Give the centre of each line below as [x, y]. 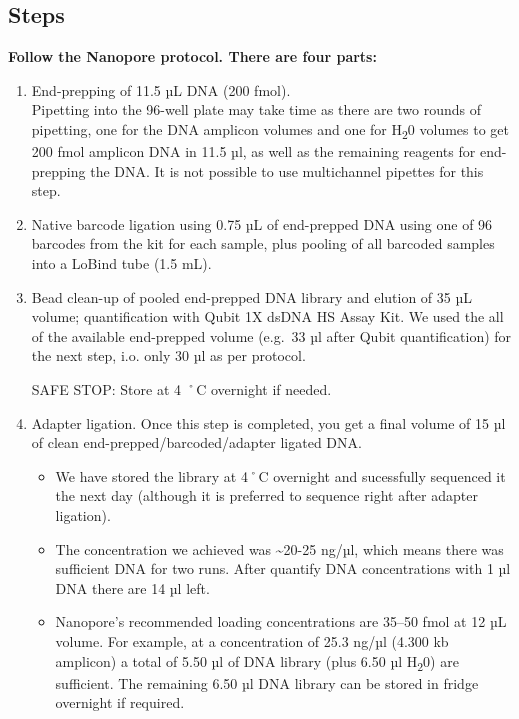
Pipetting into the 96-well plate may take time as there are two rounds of [256, 109]
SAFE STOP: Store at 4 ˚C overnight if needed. [181, 389]
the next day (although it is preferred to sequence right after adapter [266, 495]
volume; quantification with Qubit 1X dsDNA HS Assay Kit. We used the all [267, 316]
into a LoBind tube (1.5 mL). [121, 263]
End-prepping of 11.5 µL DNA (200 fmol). [161, 89]
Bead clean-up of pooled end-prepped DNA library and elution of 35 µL [251, 296]
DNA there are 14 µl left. [132, 587]
